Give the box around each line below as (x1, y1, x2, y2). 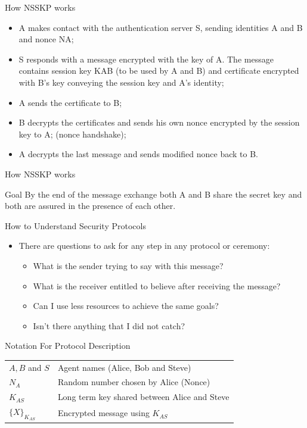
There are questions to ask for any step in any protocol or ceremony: (18, 239, 270, 252)
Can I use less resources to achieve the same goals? (33, 299, 219, 312)
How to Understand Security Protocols (5, 219, 146, 232)
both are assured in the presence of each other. (5, 199, 176, 212)
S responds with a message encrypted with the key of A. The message (18, 52, 274, 65)
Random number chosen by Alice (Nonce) (57, 376, 210, 388)
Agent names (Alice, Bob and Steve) (57, 361, 191, 373)
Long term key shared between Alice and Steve (57, 390, 230, 403)
